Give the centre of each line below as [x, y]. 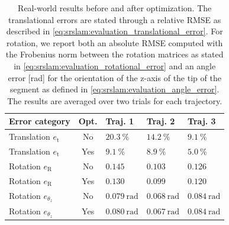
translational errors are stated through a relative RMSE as [115, 19]
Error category [40, 121]
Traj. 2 [161, 121]
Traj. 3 [202, 121]
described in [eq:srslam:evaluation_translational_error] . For [114, 31]
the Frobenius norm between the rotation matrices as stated [114, 54]
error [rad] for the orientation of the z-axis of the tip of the [114, 77]
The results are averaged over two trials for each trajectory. [115, 100]
